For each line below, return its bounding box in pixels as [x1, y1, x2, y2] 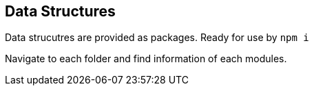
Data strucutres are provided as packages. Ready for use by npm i [5, 31, 309, 44]
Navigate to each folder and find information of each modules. [5, 53, 287, 65]
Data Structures [5, 3, 116, 20]
